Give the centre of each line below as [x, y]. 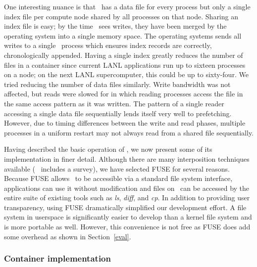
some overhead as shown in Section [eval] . [68, 236]
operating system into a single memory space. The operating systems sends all [123, 35]
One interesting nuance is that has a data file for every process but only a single [127, 6]
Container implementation [57, 258]
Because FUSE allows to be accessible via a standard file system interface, [118, 178]
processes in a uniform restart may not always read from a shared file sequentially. [129, 132]
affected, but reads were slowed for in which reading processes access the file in [124, 94]
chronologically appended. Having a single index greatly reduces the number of [124, 55]
